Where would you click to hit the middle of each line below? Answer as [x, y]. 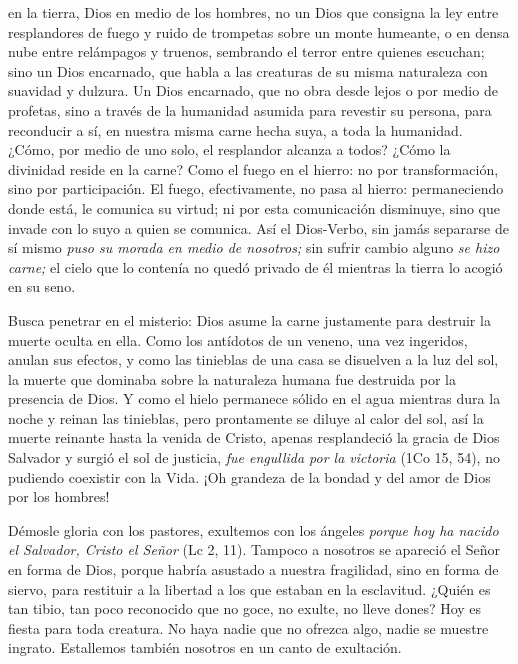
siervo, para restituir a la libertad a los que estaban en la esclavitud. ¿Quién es [249, 588]
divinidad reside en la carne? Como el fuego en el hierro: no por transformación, [253, 168]
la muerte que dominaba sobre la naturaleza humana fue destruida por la [232, 378]
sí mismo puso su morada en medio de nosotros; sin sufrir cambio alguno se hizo [254, 247]
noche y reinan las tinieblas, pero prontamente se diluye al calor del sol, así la [246, 417]
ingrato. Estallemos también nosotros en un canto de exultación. [205, 647]
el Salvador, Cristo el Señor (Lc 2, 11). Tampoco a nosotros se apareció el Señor [254, 549]
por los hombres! [59, 496]
